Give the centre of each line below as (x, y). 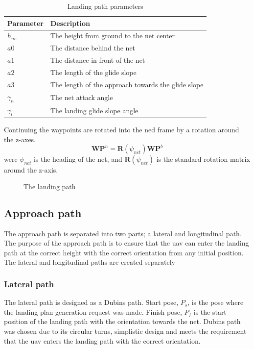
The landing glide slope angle (94, 110)
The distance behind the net (93, 48)
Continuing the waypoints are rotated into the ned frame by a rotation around (122, 129)
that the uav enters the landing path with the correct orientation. (102, 340)
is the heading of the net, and (78, 159)
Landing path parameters (105, 6)
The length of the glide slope (93, 72)
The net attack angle (81, 97)
